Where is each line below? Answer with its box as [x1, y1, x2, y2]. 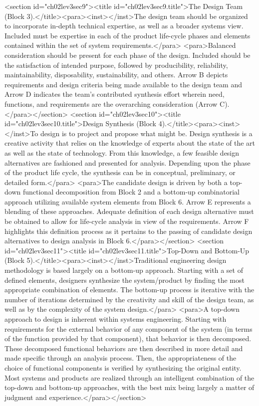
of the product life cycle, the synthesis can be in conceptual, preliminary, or [4, 167, 236, 178]
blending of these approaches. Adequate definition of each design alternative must [4, 206, 254, 216]
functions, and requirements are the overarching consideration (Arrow [4, 98, 218, 109]
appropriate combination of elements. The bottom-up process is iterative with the [4, 284, 255, 295]
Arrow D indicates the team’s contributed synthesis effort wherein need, [4, 89, 225, 99]
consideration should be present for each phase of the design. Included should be [4, 49, 251, 60]
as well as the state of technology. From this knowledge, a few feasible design [4, 147, 240, 158]
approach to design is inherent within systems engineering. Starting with [4, 314, 227, 324]
